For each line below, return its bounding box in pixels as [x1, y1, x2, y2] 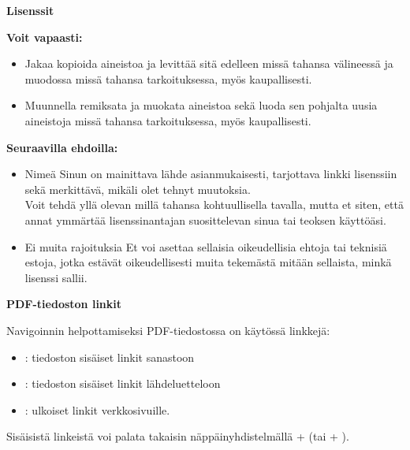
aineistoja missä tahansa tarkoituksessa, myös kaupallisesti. [24, 112, 311, 128]
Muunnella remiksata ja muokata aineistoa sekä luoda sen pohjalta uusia [24, 97, 378, 113]
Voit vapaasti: [6, 28, 83, 45]
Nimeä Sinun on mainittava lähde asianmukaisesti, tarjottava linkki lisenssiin [24, 165, 397, 182]
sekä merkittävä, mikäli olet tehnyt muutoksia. [24, 180, 251, 197]
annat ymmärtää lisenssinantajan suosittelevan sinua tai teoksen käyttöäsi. [24, 211, 386, 228]
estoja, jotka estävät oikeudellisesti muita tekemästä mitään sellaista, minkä [24, 254, 392, 270]
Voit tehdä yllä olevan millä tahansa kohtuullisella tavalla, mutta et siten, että [24, 196, 404, 213]
